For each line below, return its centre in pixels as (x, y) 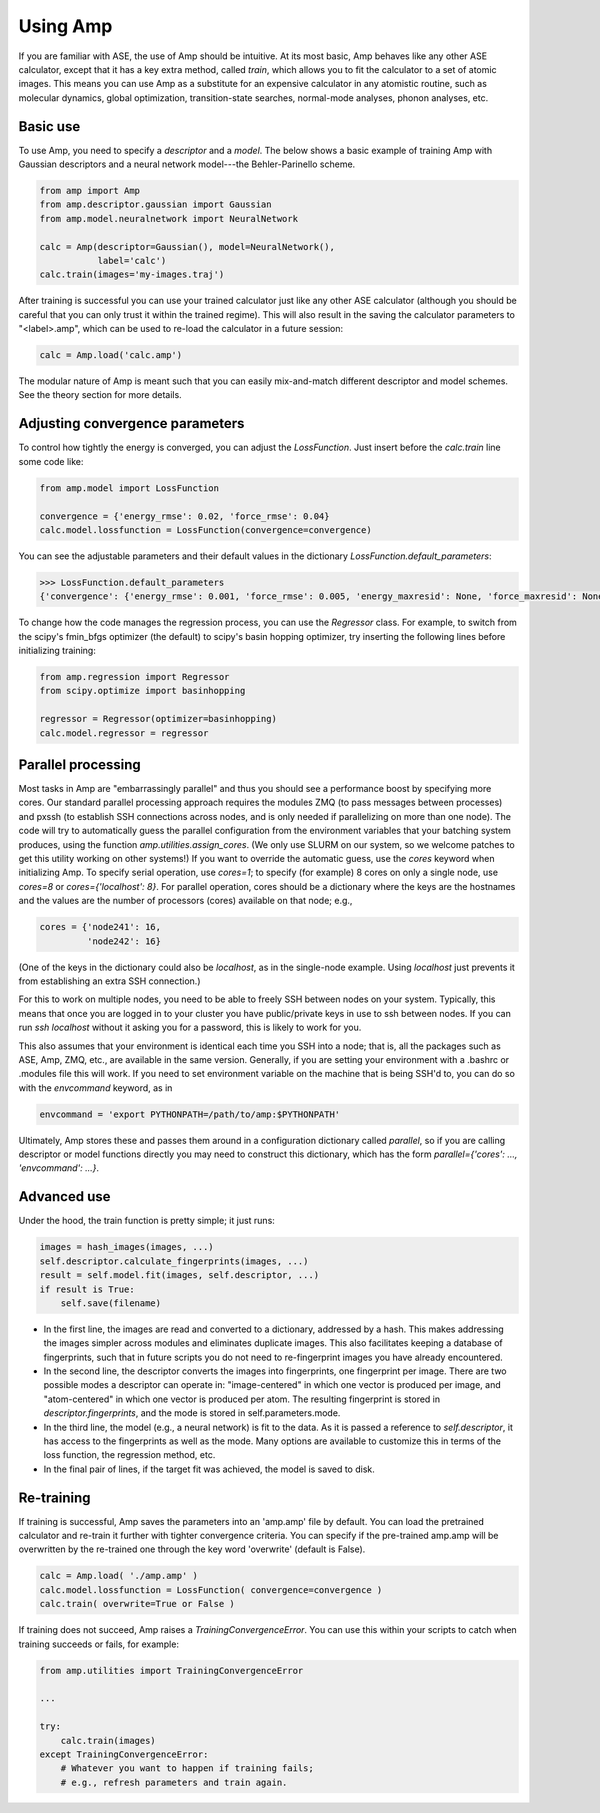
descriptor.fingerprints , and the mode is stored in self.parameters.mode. (192, 1413)
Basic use (49, 126)
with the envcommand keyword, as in (95, 1087)
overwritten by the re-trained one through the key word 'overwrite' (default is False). (192, 1549)
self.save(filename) (111, 1303)
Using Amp (65, 26)
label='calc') (132, 260)
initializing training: (57, 651)
